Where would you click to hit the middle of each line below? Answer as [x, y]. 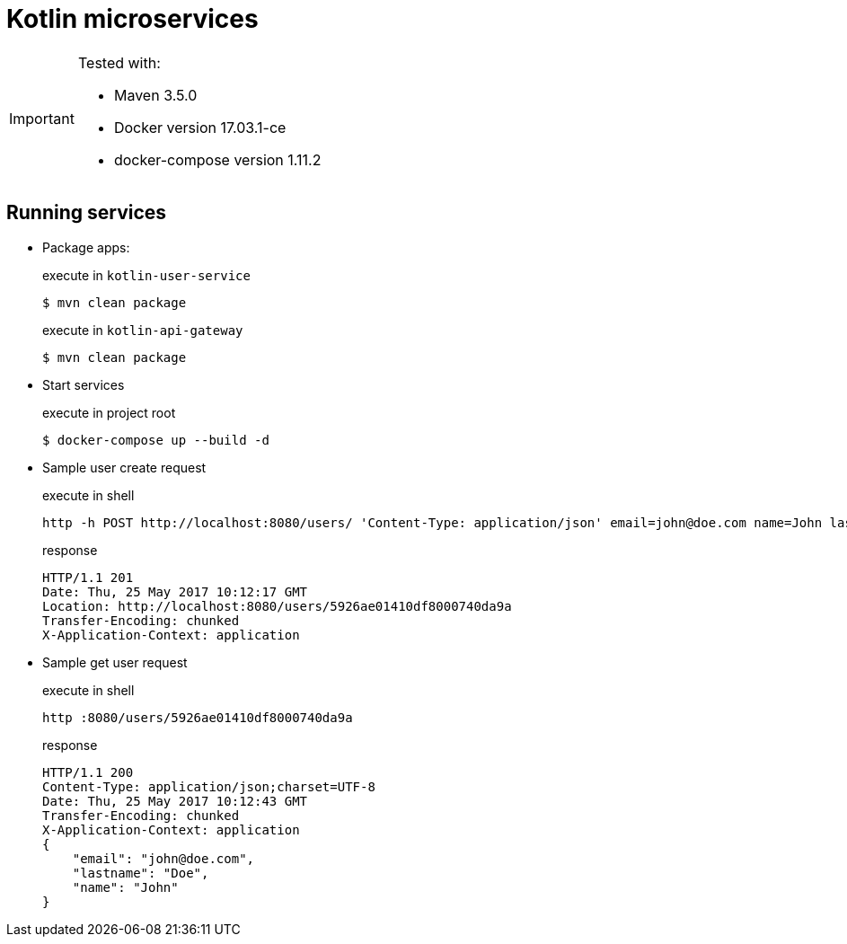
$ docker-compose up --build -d [156, 440]
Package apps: [86, 247]
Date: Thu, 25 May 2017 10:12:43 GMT [175, 801]
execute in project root [109, 412]
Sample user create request [124, 467]
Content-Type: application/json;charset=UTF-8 [209, 786]
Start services [84, 384]
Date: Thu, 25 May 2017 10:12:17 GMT [175, 591]
